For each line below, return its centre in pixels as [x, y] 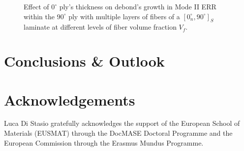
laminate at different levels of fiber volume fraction [100, 27]
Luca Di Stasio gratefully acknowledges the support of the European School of [122, 123]
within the [39, 16]
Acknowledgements [70, 99]
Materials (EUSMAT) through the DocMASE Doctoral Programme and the [118, 133]
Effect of [36, 6]
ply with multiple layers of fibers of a [124, 16]
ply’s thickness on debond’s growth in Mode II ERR [138, 6]
